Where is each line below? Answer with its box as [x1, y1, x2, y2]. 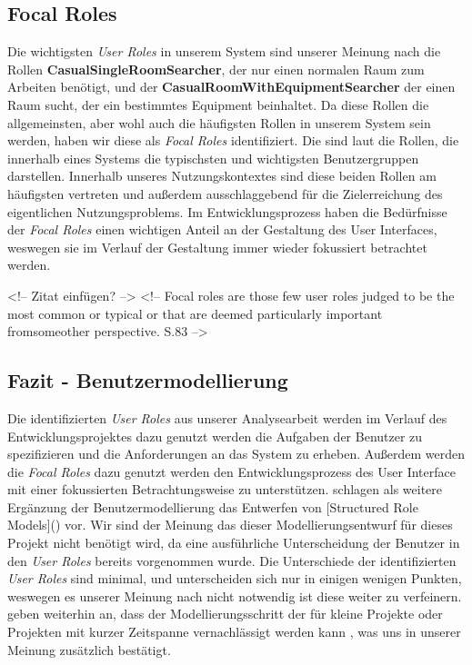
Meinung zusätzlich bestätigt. [7, 640, 171, 659]
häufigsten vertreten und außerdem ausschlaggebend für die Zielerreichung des [7, 184, 443, 203]
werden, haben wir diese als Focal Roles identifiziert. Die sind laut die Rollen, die [7, 131, 459, 150]
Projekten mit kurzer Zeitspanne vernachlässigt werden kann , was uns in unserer [7, 622, 461, 641]
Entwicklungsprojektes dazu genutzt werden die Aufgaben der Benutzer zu [7, 426, 423, 445]
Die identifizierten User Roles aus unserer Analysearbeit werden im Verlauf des [7, 408, 447, 427]
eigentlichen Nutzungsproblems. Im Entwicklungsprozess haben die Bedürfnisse [7, 202, 447, 221]
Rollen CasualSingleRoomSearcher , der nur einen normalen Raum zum [7, 59, 425, 78]
